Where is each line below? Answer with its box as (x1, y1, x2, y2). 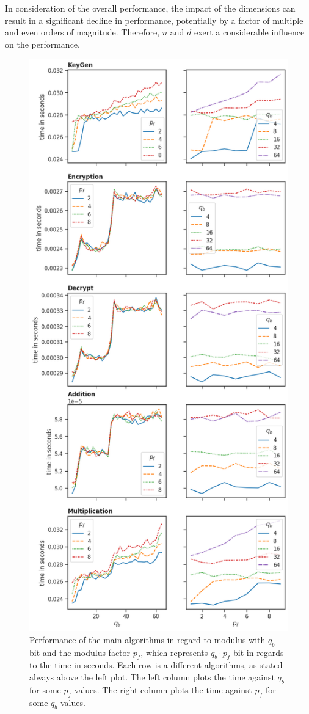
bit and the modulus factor (29, 646, 131, 658)
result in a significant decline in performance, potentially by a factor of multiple (5, 13, 304, 26)
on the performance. (5, 37, 80, 50)
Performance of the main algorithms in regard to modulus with (29, 633, 266, 646)
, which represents (140, 646, 208, 658)
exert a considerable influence (194, 26, 305, 38)
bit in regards (233, 646, 284, 658)
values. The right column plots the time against (74, 683, 252, 696)
